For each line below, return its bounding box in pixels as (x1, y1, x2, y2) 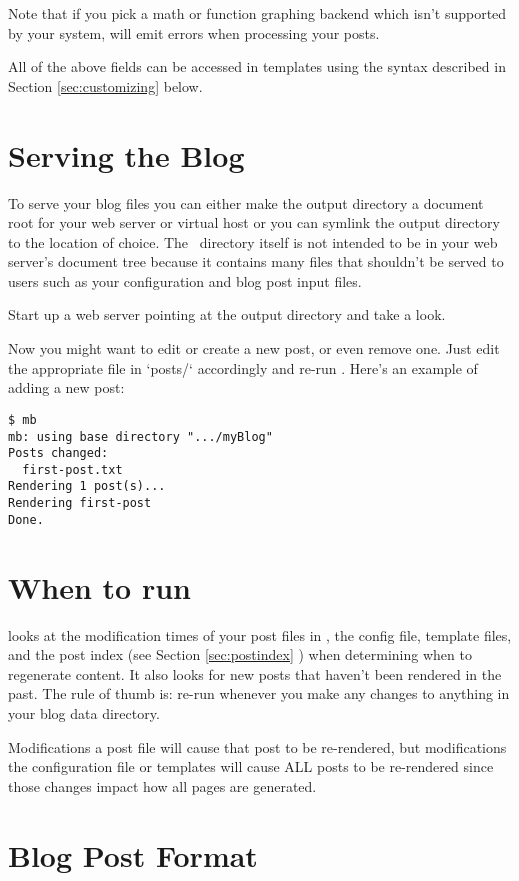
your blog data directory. (8, 702, 160, 723)
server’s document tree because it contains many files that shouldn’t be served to (8, 251, 504, 272)
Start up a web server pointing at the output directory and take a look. (8, 304, 446, 325)
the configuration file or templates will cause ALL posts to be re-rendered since (8, 756, 494, 777)
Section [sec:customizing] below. (8, 75, 203, 96)
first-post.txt (22, 462, 123, 477)
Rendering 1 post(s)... (8, 479, 166, 494)
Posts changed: (8, 446, 109, 461)
